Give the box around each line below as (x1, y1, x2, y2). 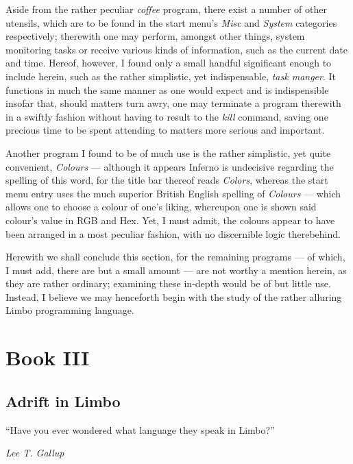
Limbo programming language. (5, 303, 134, 317)
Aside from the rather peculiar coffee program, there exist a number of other (5, 2, 327, 16)
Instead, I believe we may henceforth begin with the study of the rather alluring (5, 289, 342, 304)
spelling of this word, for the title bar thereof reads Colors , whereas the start (5, 173, 328, 187)
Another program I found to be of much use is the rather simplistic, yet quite (5, 145, 331, 160)
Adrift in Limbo (5, 390, 121, 411)
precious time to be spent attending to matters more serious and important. (5, 123, 325, 137)
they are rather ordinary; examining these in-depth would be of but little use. (5, 276, 331, 291)
